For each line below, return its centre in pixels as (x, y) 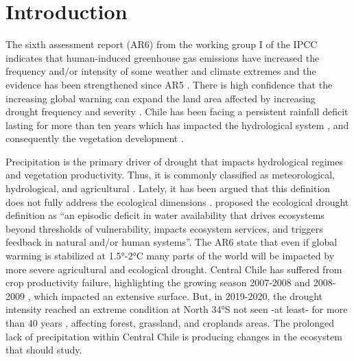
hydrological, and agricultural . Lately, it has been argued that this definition (168, 188)
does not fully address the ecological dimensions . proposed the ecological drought (177, 201)
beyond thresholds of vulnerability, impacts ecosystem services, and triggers (164, 228)
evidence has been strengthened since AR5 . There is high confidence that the (169, 84)
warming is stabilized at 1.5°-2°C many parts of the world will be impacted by (170, 256)
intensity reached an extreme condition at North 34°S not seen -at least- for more (177, 309)
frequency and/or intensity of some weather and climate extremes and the (161, 71)
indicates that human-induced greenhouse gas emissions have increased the (163, 57)
